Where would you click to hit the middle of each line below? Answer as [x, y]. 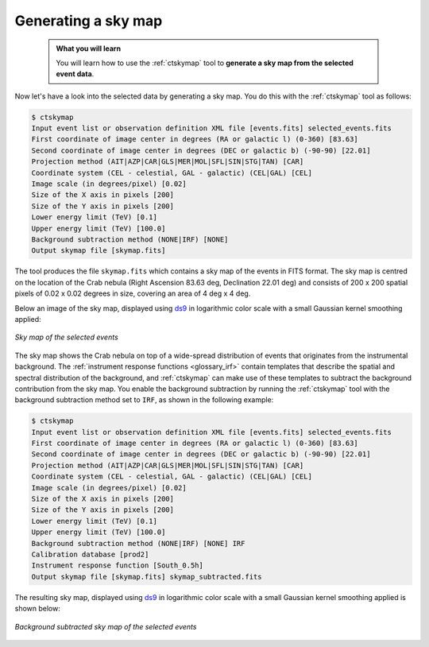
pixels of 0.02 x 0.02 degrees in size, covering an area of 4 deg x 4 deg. [133, 293]
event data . [75, 74]
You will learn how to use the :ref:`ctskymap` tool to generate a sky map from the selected [205, 63]
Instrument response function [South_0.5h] [118, 566]
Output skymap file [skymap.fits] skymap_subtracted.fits [147, 577]
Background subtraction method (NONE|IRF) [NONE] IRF [138, 543]
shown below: [38, 609]
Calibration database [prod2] [90, 554]
